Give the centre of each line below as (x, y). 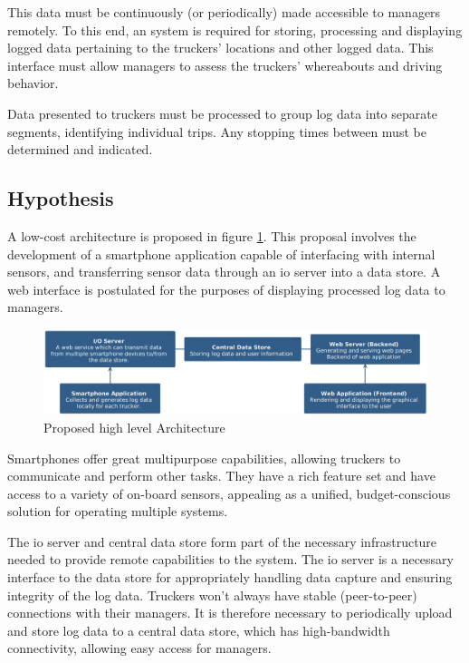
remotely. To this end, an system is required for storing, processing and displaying (235, 29)
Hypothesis (61, 198)
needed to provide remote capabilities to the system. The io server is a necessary (230, 559)
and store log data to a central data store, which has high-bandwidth (199, 630)
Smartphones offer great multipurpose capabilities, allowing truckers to (204, 458)
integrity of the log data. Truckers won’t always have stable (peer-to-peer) (212, 595)
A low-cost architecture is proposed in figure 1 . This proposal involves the (212, 235)
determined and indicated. (80, 149)
